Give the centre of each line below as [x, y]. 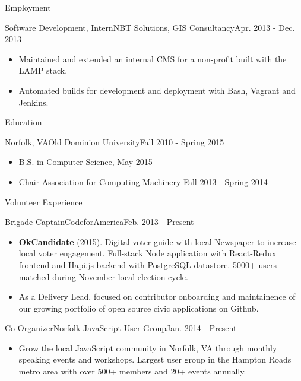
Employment [28, 7]
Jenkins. [34, 102]
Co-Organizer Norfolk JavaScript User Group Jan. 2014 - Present [121, 328]
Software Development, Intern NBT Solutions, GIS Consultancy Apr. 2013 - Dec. [150, 27]
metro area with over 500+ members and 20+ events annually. [132, 371]
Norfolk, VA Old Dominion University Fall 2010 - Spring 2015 [115, 142]
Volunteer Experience [44, 201]
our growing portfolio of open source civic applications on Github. [139, 308]
